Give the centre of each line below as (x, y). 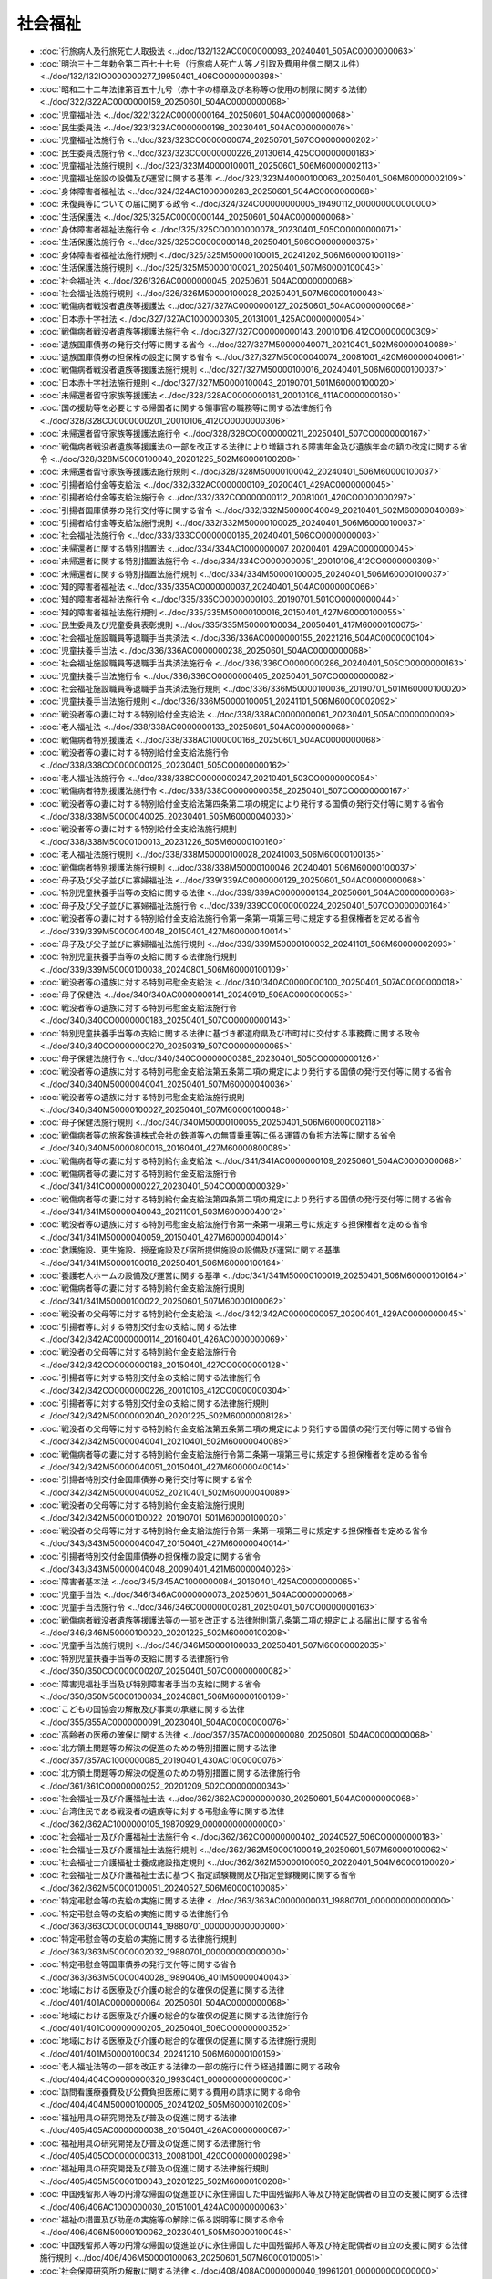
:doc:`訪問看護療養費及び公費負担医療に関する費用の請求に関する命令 (170, 2092)
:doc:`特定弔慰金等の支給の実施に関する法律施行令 (134, 1913)
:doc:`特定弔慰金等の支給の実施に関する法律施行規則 (138, 1939)
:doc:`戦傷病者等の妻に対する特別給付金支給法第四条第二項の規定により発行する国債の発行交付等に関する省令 (246, 1199)
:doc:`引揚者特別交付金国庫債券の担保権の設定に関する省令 (150, 1556)
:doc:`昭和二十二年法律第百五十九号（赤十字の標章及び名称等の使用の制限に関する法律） (206, 89)
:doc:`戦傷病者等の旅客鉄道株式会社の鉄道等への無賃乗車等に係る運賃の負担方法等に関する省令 (218, 1135)
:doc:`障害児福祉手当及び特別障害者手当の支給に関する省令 (150, 1684)
